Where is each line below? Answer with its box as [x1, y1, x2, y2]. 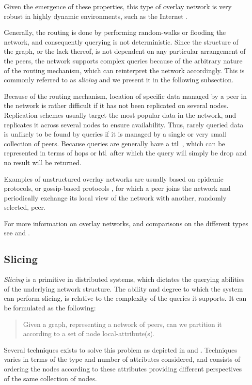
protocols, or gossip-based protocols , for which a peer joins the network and [4, 183, 231, 193]
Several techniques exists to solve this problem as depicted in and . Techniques [4, 344, 237, 354]
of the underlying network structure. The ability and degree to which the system [4, 283, 243, 293]
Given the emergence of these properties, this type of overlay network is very [4, 1, 232, 11]
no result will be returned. [4, 157, 82, 167]
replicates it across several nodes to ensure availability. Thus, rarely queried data [4, 119, 244, 129]
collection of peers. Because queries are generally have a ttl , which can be [4, 138, 225, 148]
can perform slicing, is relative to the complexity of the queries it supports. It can [4, 293, 247, 303]
